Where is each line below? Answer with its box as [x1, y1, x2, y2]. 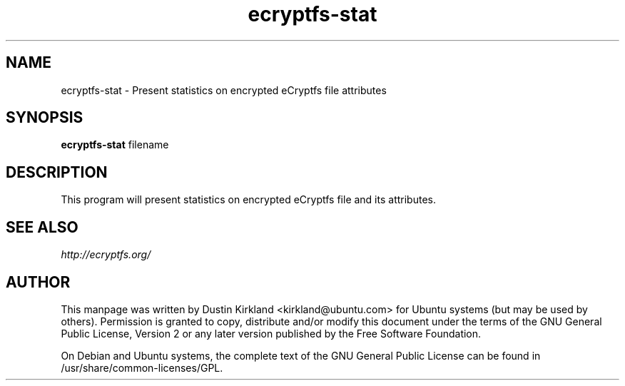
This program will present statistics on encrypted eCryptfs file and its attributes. [61, 193, 436, 206]
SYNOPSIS [6, 108, 83, 127]
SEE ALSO [6, 218, 78, 236]
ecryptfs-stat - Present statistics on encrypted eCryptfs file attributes [61, 83, 387, 96]
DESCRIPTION [6, 163, 108, 181]
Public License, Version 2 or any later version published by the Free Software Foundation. [61, 327, 482, 340]
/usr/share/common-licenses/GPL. [61, 361, 223, 374]
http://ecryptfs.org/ [61, 248, 151, 261]
